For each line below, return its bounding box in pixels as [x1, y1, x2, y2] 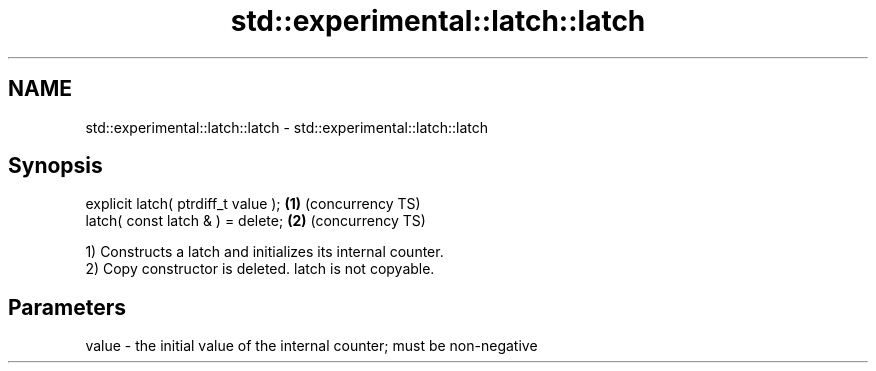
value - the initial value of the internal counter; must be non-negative [85, 337, 538, 355]
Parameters [8, 294, 126, 320]
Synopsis [8, 153, 103, 179]
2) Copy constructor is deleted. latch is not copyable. [85, 260, 435, 278]
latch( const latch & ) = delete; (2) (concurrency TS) [85, 212, 426, 230]
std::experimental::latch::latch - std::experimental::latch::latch [85, 118, 489, 136]
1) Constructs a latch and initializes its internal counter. [85, 243, 444, 261]
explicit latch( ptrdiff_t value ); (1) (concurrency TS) [85, 195, 421, 213]
